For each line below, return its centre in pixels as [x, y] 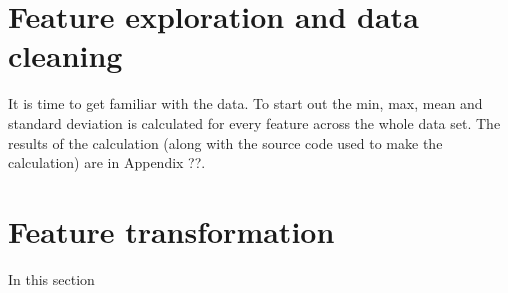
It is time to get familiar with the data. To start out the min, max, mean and [245, 103]
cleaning [65, 55]
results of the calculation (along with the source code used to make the [225, 142]
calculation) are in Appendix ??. [107, 162]
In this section [51, 278]
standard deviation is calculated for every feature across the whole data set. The [254, 122]
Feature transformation [171, 230]
